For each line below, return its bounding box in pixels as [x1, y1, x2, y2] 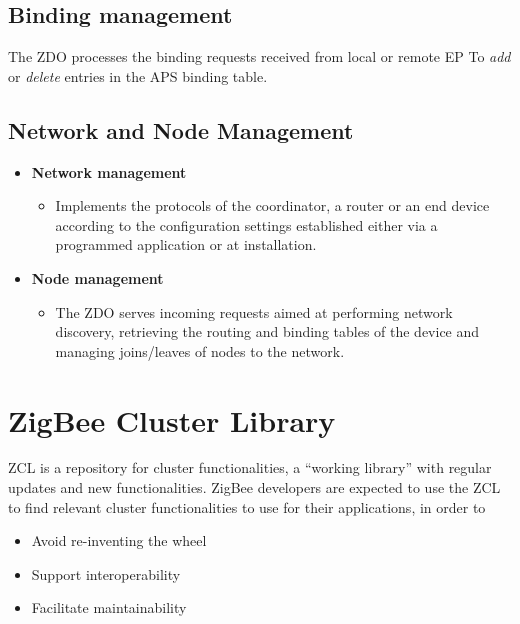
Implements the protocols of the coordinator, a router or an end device [55, 195, 490, 216]
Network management [31, 161, 187, 182]
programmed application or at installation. [55, 234, 317, 255]
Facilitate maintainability [31, 597, 187, 618]
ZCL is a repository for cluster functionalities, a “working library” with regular [8, 457, 492, 478]
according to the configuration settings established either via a [55, 214, 438, 235]
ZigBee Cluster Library [8, 399, 336, 440]
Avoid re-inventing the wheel [31, 530, 207, 551]
